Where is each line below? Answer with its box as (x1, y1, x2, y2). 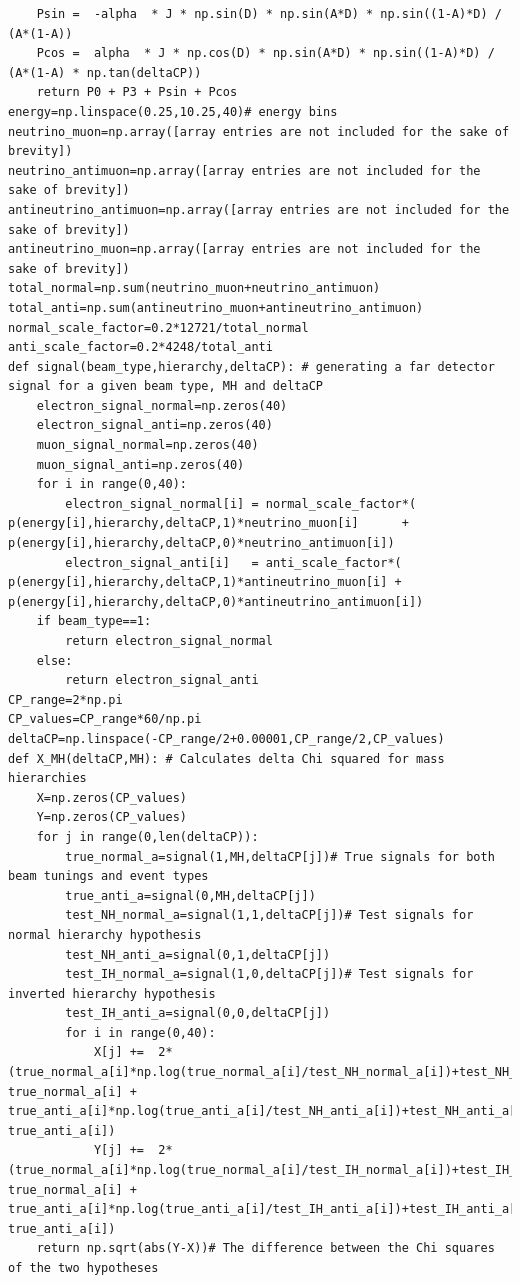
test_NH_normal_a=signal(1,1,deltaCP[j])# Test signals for (65, 908, 474, 923)
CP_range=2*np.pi (8, 692, 123, 707)
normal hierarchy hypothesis (8, 927, 202, 942)
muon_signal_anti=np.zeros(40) (36, 457, 245, 472)
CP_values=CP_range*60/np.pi (8, 712, 202, 727)
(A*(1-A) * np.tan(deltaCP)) (8, 65, 202, 80)
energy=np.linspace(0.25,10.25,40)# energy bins (8, 104, 338, 119)
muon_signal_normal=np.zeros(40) (36, 438, 259, 453)
